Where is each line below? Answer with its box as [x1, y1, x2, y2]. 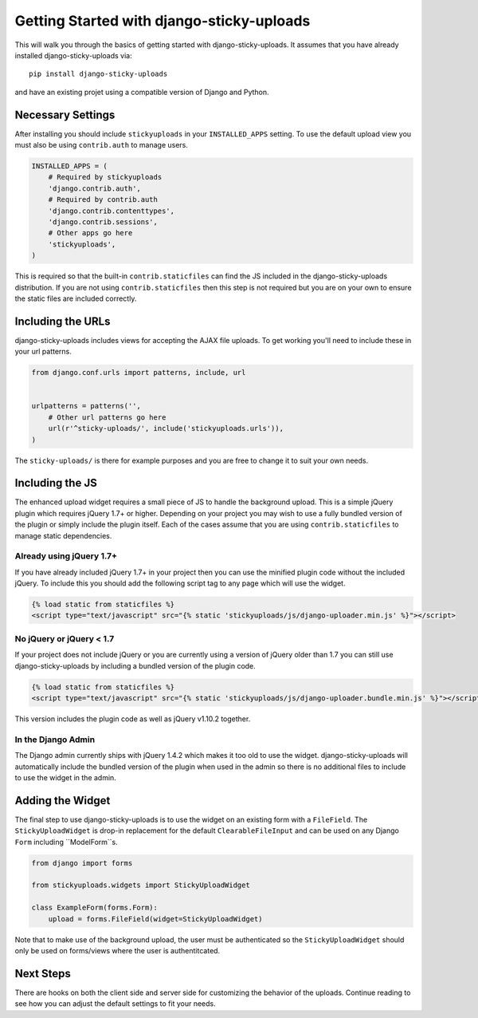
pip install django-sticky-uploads [29, 69, 168, 79]
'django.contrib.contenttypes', [48, 206, 175, 215]
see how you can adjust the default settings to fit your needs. [14, 999, 217, 1008]
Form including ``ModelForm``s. [14, 837, 119, 846]
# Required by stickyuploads [48, 172, 163, 182]
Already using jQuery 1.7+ [14, 550, 118, 562]
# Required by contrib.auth [48, 195, 159, 204]
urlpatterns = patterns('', [31, 401, 141, 411]
